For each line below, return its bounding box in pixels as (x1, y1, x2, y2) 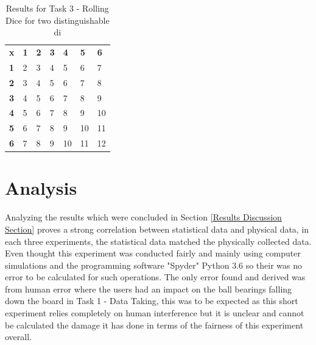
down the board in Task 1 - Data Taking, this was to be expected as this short (5, 294, 298, 307)
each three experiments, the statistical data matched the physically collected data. (5, 234, 312, 247)
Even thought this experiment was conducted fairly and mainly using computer (5, 247, 301, 260)
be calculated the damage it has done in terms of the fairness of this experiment (5, 318, 304, 331)
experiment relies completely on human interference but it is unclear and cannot (5, 307, 304, 319)
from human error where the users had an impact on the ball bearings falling (5, 282, 292, 295)
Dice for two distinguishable (5, 13, 110, 26)
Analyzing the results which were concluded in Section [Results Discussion (5, 211, 282, 223)
